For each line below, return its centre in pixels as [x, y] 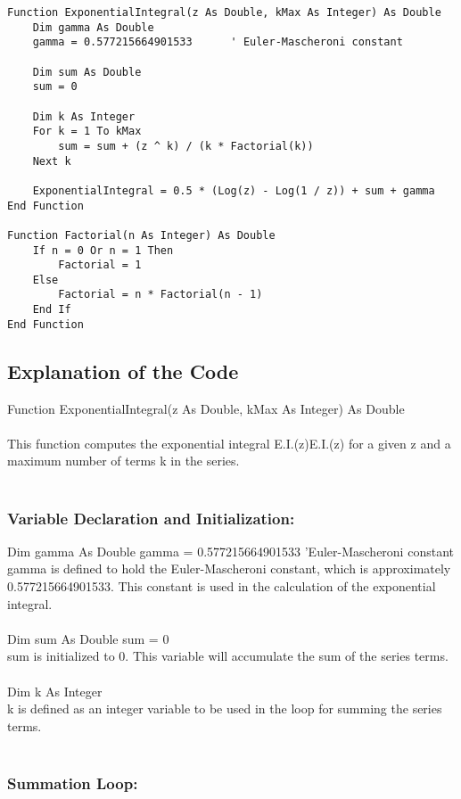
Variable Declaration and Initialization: [151, 518]
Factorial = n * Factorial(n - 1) [161, 295]
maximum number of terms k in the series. [123, 461]
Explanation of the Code [123, 371]
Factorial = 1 [100, 265]
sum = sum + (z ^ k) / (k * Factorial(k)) [186, 146]
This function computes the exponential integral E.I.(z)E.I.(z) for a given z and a [229, 443]
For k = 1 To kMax [87, 132]
